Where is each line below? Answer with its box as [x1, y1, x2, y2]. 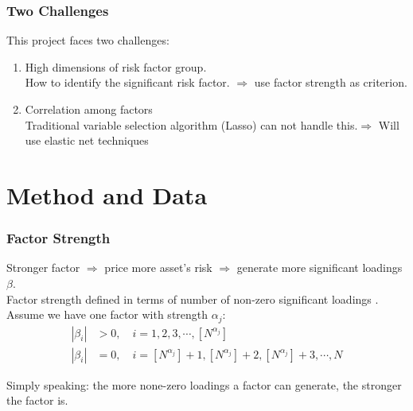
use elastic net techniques [25, 132, 149, 149]
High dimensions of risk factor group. [25, 58, 207, 75]
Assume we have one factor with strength [6, 306, 208, 323]
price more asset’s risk [104, 259, 212, 276]
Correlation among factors [25, 101, 153, 117]
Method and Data [6, 178, 208, 211]
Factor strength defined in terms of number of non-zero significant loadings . [6, 290, 379, 307]
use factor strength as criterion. [254, 74, 407, 91]
